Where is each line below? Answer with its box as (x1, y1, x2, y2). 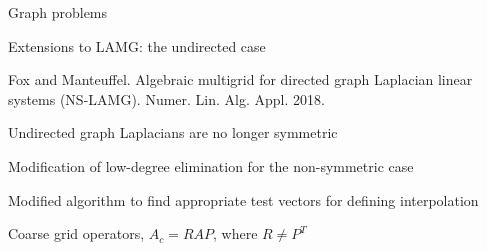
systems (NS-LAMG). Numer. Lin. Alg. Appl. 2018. (8, 88, 325, 109)
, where (213, 223, 258, 244)
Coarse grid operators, (8, 223, 145, 244)
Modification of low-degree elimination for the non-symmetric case (8, 155, 414, 176)
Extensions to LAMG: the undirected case (8, 35, 266, 56)
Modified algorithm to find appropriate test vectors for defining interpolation (8, 189, 479, 210)
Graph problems (8, 2, 108, 22)
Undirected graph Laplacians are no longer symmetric (8, 122, 338, 143)
